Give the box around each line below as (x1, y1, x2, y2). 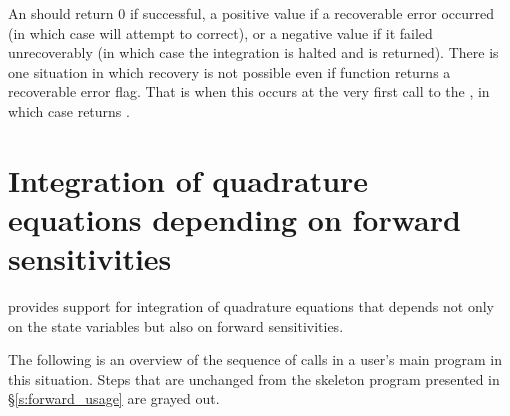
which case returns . (8, 100, 130, 121)
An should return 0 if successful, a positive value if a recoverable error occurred (8, 3, 495, 23)
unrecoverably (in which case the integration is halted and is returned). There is (8, 42, 499, 63)
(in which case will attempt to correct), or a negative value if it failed (8, 22, 433, 43)
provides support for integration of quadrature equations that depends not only (8, 296, 494, 317)
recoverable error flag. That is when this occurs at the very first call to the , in (8, 81, 490, 102)
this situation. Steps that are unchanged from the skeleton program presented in (8, 368, 500, 389)
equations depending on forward (8, 198, 461, 239)
